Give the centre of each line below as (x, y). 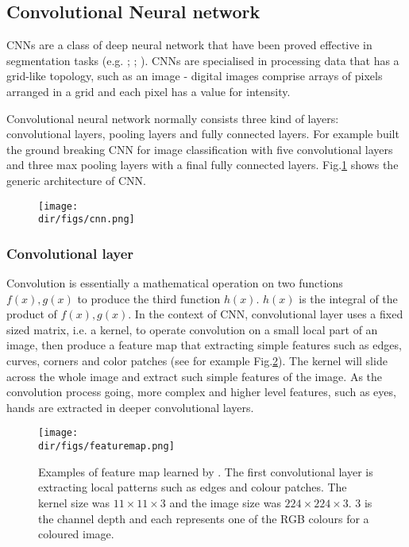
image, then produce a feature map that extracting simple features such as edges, (204, 345)
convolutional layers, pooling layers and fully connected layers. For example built (203, 134)
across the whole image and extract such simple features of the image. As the (195, 376)
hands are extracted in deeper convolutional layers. (130, 407)
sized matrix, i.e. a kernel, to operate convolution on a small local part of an (192, 329)
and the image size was (225, 502)
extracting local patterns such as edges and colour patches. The (193, 487)
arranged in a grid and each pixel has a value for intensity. (149, 91)
